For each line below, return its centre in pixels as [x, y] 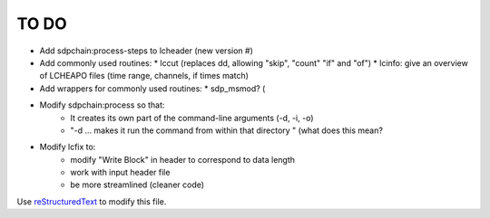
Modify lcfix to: [68, 147]
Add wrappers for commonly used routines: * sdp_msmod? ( [152, 88]
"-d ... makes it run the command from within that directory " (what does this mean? [226, 130]
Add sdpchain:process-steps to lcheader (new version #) [146, 51]
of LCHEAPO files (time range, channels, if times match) [144, 76]
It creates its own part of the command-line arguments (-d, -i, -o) [192, 118]
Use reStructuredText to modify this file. [92, 201]
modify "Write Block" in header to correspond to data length [182, 159]
